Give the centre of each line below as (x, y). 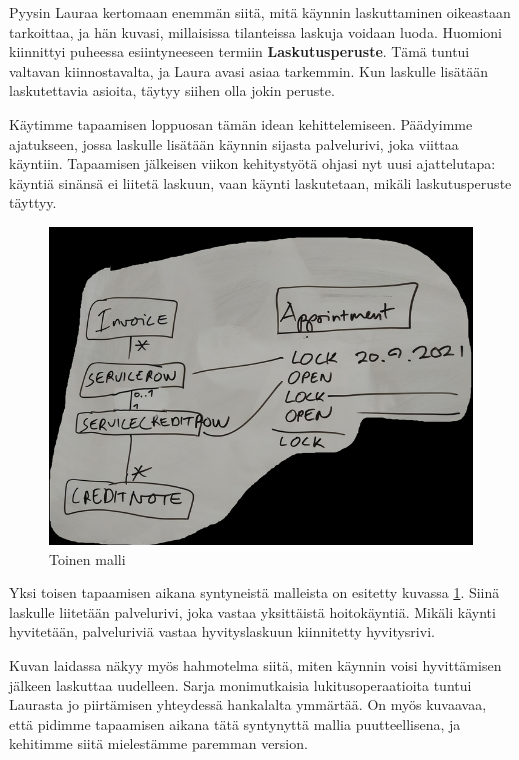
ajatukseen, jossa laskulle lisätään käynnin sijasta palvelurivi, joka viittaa (234, 143)
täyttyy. (33, 202)
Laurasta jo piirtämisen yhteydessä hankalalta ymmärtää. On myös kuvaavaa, (248, 704)
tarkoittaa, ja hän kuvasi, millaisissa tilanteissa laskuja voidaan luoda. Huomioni (255, 31)
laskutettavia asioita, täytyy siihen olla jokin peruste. (172, 90)
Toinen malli (87, 558)
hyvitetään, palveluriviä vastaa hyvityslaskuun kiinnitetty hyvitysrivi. (222, 631)
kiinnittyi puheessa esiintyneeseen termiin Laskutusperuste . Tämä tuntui (239, 51)
